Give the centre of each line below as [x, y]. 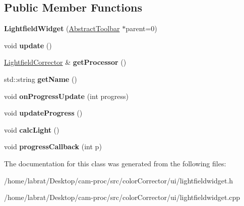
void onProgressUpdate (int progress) [66, 96]
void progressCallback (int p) [53, 146]
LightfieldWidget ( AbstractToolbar [62, 28]
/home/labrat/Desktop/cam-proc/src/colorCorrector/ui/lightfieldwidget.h [119, 180]
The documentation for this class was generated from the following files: [115, 163]
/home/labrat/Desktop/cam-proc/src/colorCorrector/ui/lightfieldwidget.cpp [122, 197]
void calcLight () [32, 129]
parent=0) [141, 28]
